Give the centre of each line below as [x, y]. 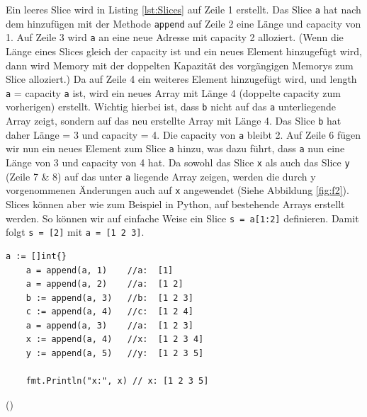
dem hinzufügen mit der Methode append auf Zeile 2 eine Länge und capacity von [183, 23]
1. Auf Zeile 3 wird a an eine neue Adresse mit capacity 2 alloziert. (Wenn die [175, 37]
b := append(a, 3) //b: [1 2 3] [109, 298]
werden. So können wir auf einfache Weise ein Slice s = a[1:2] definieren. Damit [182, 218]
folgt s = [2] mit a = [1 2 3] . [75, 232]
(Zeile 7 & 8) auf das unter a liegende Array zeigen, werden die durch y [161, 176]
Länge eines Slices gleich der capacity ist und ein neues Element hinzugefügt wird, [184, 51]
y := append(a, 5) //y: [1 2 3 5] [115, 354]
